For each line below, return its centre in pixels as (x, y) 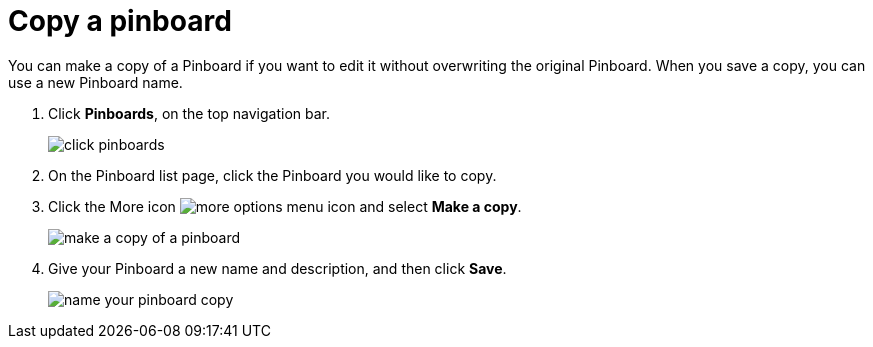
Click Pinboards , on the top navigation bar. (189, 113)
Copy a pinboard (120, 21)
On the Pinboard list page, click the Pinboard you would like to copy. (272, 175)
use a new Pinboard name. (95, 82)
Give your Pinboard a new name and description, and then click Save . (277, 268)
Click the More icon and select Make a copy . (285, 206)
